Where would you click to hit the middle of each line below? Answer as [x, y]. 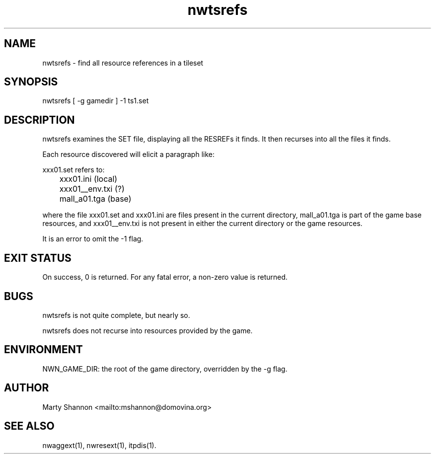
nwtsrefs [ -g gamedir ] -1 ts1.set [96, 101]
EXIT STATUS [38, 258]
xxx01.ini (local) [88, 179]
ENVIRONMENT [43, 350]
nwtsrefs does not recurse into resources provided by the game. [147, 330]
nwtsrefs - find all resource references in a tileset [123, 63]
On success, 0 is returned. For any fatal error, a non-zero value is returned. [165, 277]
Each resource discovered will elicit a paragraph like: [128, 154]
